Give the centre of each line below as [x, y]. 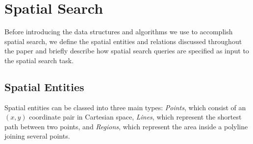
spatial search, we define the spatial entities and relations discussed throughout [123, 41]
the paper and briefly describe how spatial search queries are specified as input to [127, 51]
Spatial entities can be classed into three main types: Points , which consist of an [125, 107]
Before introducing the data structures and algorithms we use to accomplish [119, 32]
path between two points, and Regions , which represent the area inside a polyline [126, 126]
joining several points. [37, 136]
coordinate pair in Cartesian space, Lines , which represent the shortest [135, 117]
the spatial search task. [39, 60]
